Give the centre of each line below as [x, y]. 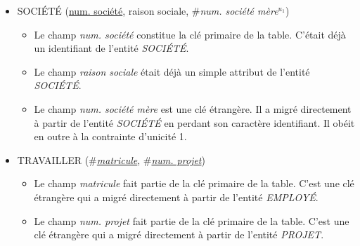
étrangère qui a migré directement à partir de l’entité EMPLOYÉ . [176, 197]
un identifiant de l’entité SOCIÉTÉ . [111, 48]
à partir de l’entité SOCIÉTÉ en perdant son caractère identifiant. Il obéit [194, 122]
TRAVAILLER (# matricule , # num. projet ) [111, 159]
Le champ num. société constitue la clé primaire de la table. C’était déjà [190, 34]
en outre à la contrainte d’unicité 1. [110, 136]
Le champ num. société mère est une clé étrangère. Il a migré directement [193, 108]
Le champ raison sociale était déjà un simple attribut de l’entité [172, 71]
